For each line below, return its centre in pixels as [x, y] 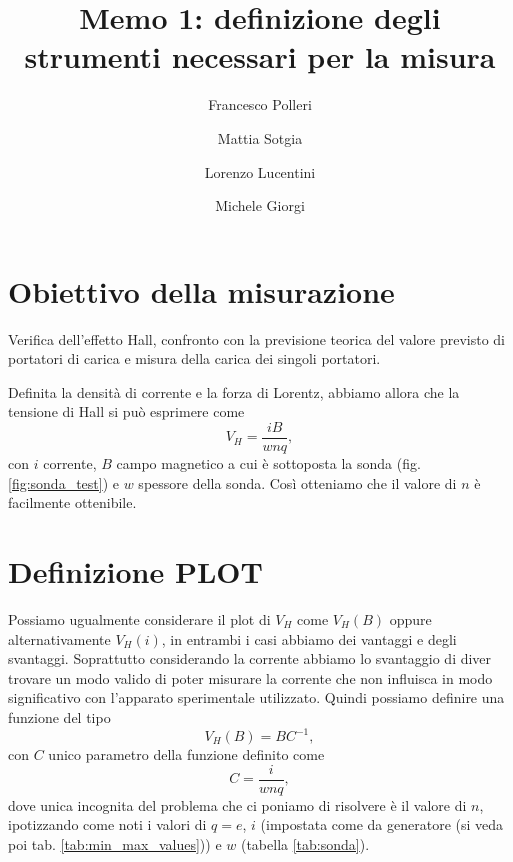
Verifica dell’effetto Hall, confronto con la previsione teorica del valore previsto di [256, 338]
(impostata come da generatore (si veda [382, 824]
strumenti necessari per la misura [260, 56]
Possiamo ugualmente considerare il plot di [139, 618]
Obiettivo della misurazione [201, 290]
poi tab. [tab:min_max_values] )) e [115, 843]
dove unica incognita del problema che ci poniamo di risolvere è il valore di [237, 804]
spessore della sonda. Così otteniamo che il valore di [297, 482]
